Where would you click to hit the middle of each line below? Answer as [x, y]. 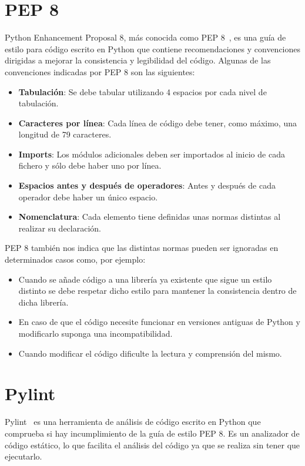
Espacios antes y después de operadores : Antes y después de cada [147, 185]
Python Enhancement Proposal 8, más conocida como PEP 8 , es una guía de [145, 37]
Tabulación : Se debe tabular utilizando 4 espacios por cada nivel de [143, 91]
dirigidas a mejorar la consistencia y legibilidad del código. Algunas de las [138, 60]
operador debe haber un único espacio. [88, 197]
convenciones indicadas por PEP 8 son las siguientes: [100, 71]
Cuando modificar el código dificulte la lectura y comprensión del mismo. [150, 353]
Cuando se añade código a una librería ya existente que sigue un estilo [145, 279]
